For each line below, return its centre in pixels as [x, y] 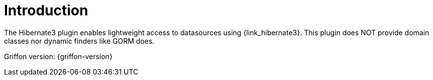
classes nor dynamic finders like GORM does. [79, 41]
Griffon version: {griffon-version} [58, 56]
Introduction [46, 10]
